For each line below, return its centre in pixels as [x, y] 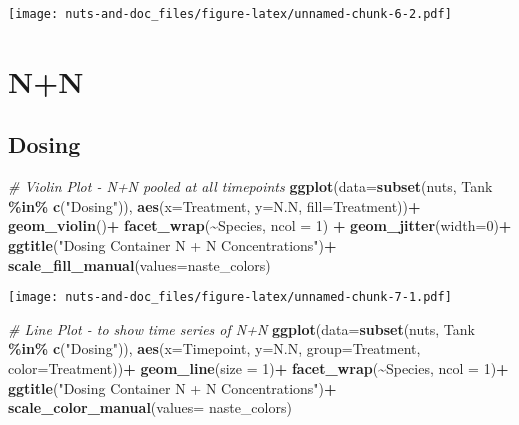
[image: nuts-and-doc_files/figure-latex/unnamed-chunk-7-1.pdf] [230, 297]
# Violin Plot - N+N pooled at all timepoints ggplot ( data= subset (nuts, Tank [250, 186]
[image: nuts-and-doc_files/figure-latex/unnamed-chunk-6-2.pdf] [230, 14]
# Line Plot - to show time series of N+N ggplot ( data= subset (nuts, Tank [241, 328]
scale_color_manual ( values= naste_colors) [150, 407]
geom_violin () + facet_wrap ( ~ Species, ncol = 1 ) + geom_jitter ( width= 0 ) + [260, 225]
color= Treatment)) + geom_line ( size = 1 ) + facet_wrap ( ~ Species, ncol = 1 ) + [258, 368]
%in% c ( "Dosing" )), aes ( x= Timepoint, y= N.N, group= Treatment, [214, 348]
